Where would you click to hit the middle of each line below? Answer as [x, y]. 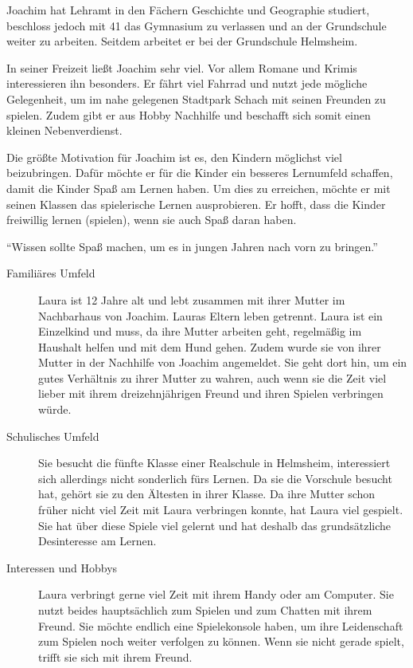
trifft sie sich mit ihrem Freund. [115, 656]
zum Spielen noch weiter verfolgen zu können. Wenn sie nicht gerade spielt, [221, 641]
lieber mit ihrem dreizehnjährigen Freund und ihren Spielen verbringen [211, 393]
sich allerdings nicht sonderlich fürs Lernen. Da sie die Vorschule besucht [215, 478]
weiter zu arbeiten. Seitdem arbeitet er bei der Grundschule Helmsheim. [182, 41]
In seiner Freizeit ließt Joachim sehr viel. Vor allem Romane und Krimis [182, 67]
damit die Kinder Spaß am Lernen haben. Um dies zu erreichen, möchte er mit [199, 188]
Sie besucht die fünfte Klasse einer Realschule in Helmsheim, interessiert [214, 463]
